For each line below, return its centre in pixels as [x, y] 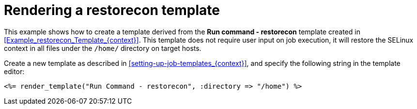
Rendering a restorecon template [112, 10]
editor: [14, 71]
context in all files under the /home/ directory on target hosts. [103, 48]
